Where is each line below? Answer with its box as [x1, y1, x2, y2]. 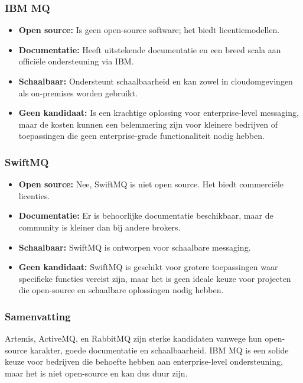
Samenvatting [5, 309, 71, 323]
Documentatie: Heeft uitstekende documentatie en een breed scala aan [18, 43, 281, 56]
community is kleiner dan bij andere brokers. [18, 220, 181, 233]
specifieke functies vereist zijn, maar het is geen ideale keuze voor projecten [18, 272, 291, 284]
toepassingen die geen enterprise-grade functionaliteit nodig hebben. [18, 129, 265, 142]
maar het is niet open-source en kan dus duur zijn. [5, 366, 188, 379]
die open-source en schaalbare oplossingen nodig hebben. [18, 284, 224, 296]
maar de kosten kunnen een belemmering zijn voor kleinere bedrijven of [18, 118, 278, 130]
